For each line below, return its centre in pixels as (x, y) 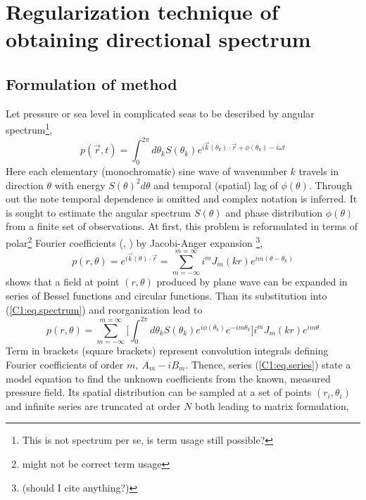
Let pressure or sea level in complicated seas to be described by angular (160, 113)
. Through (330, 185)
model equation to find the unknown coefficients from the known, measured (168, 378)
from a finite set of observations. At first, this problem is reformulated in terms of (182, 226)
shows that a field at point (63, 282)
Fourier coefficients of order (65, 364)
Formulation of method (91, 83)
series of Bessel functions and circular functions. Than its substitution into (166, 295)
